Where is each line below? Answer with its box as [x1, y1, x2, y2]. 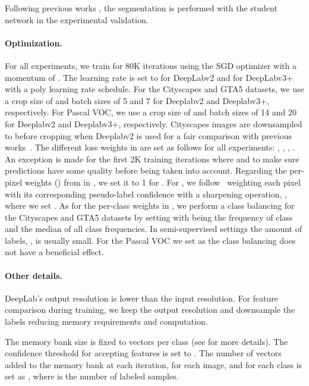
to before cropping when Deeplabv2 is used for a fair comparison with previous [5, 129, 292, 142]
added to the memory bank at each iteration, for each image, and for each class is [5, 358, 302, 371]
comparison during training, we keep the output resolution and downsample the [5, 303, 295, 316]
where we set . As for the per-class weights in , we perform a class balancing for [5, 199, 295, 212]
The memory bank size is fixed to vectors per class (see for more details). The [5, 335, 288, 347]
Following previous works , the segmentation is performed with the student [5, 2, 278, 14]
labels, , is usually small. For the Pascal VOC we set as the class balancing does [5, 234, 296, 246]
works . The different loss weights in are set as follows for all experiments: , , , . [5, 141, 295, 153]
